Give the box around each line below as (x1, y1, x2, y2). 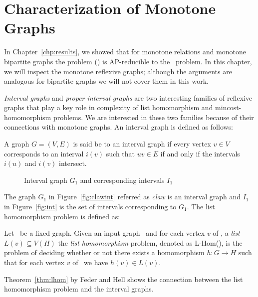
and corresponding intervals (80, 174, 165, 185)
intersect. (59, 158, 87, 168)
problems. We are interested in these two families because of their (53, 112, 254, 122)
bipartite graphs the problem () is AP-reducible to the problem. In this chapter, (4, 56, 252, 66)
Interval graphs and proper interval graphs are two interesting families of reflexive (4, 92, 253, 103)
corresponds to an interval (4, 148, 84, 158)
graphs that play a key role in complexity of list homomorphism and (4, 102, 213, 113)
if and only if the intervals (160, 148, 240, 158)
